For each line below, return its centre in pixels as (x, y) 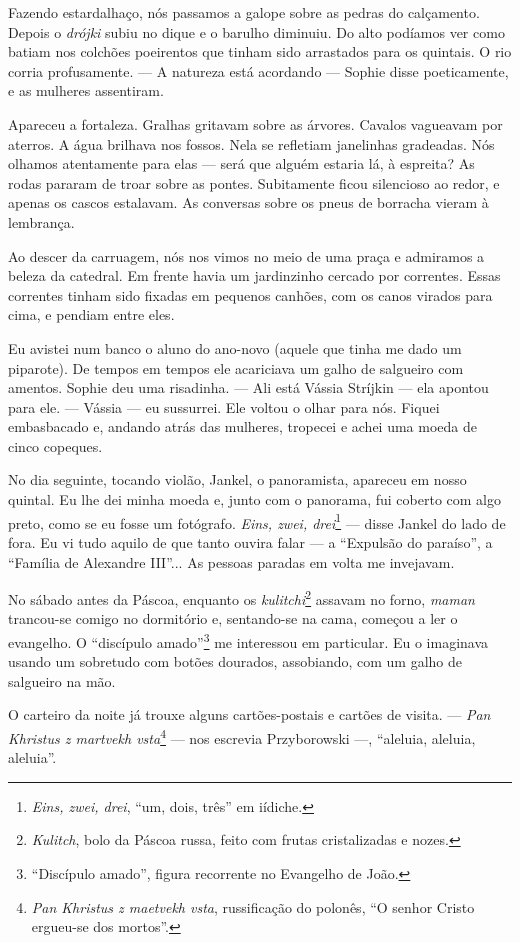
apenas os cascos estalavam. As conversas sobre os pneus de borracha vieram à (248, 202)
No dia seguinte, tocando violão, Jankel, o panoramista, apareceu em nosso (237, 479)
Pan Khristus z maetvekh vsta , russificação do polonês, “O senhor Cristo (253, 906)
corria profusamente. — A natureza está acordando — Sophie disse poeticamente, (258, 70)
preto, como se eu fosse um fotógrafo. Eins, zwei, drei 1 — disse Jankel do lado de (257, 521)
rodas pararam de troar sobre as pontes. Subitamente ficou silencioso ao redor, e (254, 182)
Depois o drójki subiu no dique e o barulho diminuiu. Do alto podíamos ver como (256, 31)
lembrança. (41, 221)
